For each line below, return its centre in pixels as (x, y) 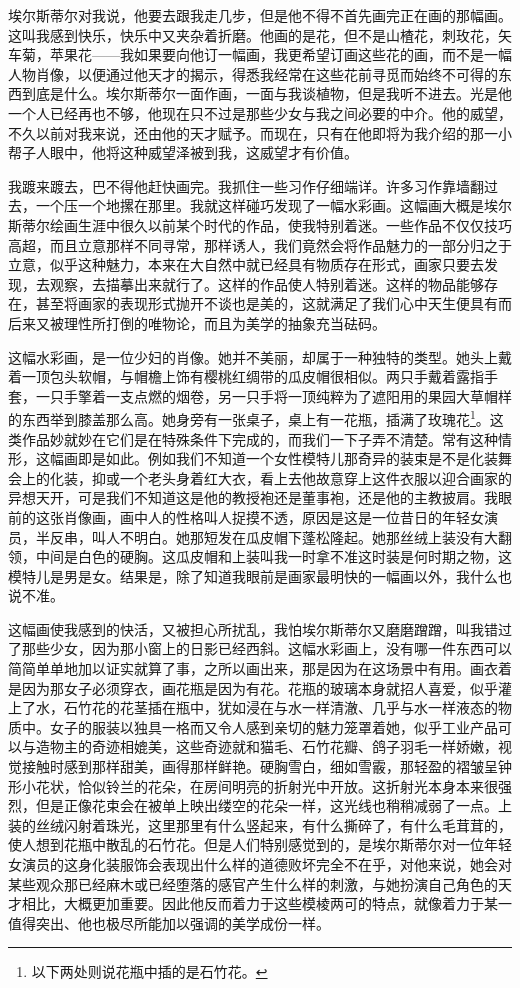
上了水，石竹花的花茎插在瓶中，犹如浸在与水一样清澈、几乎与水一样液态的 (253, 707)
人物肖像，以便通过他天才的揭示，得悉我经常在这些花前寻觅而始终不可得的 (253, 73)
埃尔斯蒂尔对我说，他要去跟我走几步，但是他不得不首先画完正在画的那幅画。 (260, 15)
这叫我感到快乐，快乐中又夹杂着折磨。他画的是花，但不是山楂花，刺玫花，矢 (260, 34)
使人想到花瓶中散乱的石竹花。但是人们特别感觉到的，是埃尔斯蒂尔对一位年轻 (260, 844)
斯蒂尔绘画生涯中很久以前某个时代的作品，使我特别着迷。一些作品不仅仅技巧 (260, 224)
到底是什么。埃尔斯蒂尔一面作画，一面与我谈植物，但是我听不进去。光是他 (266, 93)
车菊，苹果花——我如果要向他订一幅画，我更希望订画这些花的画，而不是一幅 (260, 54)
